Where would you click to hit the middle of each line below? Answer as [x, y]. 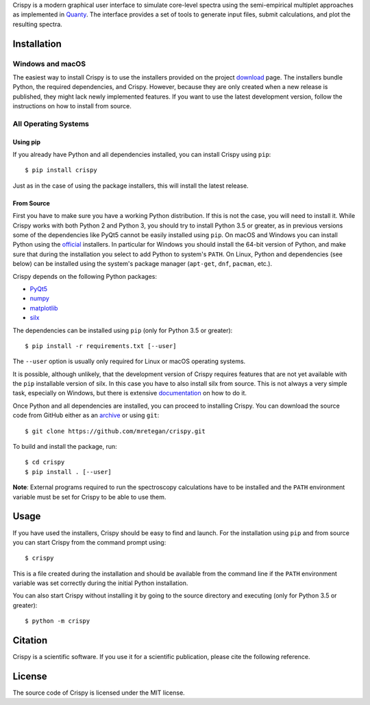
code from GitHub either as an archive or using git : [86, 415]
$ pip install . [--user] [69, 472]
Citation [30, 641]
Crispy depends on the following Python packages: [85, 276]
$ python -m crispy [58, 621]
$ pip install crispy [61, 170]
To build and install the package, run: [65, 447]
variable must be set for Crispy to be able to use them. [89, 497]
